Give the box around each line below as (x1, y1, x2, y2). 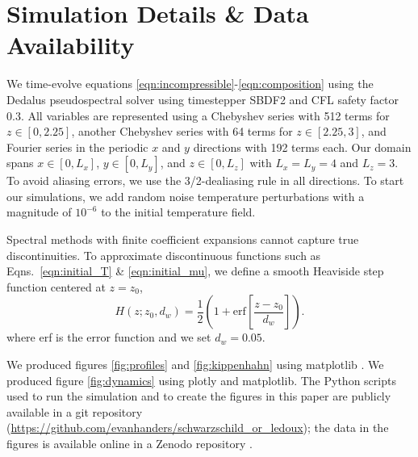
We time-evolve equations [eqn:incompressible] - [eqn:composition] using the (6, 75, 374, 92)
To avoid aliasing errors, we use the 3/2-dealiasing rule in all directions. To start (6, 172, 404, 189)
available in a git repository (6, 403, 143, 420)
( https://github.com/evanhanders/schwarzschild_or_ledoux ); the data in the (6, 419, 389, 436)
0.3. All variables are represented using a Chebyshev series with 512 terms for (6, 107, 390, 124)
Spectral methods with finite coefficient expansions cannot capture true (6, 231, 359, 248)
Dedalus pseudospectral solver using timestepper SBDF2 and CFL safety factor (6, 90, 399, 107)
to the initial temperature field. (101, 203, 256, 220)
